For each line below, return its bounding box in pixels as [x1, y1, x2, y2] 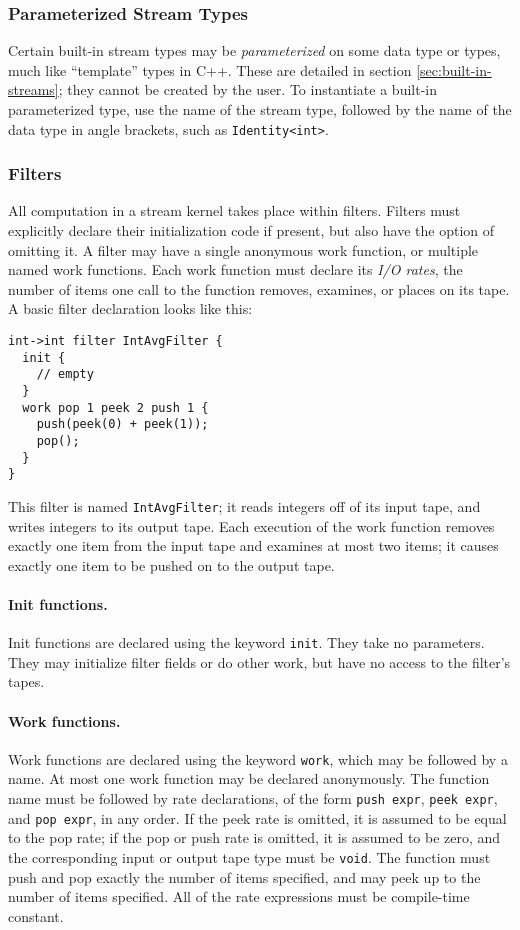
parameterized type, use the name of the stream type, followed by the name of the [8, 99, 512, 119]
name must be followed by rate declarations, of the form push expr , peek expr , [8, 788, 498, 809]
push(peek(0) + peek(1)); [36, 417, 209, 432]
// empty [36, 367, 94, 382]
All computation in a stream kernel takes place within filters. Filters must [8, 200, 461, 221]
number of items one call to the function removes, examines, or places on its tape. [8, 278, 510, 299]
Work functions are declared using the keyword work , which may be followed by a [8, 748, 508, 769]
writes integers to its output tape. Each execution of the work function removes [8, 515, 495, 536]
